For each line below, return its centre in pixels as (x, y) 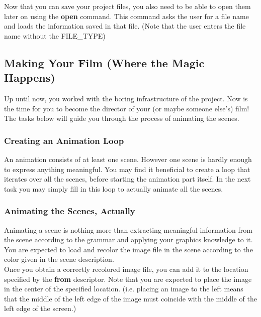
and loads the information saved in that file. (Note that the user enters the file (125, 26)
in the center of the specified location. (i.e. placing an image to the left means (124, 289)
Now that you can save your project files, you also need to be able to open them (127, 6)
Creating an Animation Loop (64, 140)
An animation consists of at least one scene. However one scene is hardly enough (128, 159)
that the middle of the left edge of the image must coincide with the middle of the (130, 298)
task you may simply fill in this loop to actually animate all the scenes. (114, 188)
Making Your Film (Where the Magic (104, 62)
